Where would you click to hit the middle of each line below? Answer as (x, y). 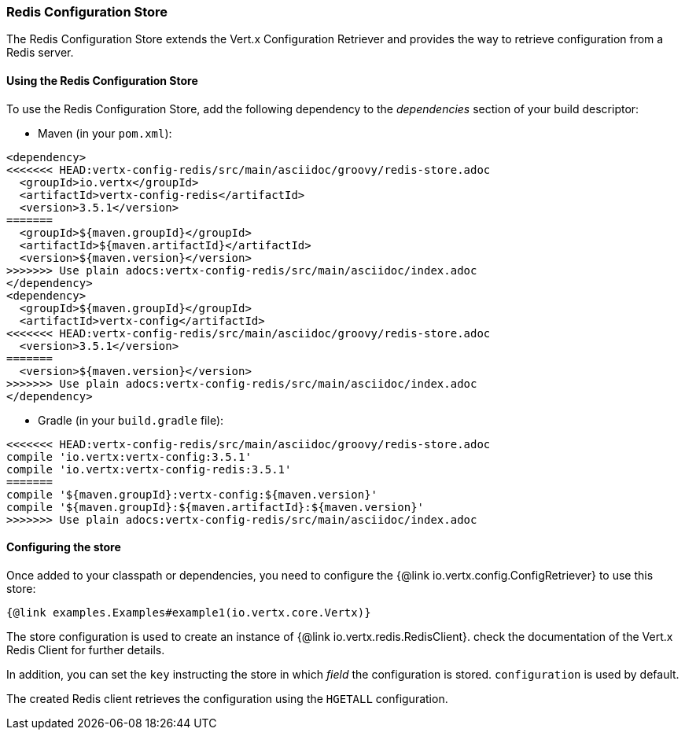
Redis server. (40, 53)
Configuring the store (64, 547)
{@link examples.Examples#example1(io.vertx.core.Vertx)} (189, 612)
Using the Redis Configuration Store (102, 80)
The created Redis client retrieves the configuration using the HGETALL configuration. (227, 698)
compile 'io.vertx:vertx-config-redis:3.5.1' (149, 469)
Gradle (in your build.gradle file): (131, 420)
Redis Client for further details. (86, 650)
